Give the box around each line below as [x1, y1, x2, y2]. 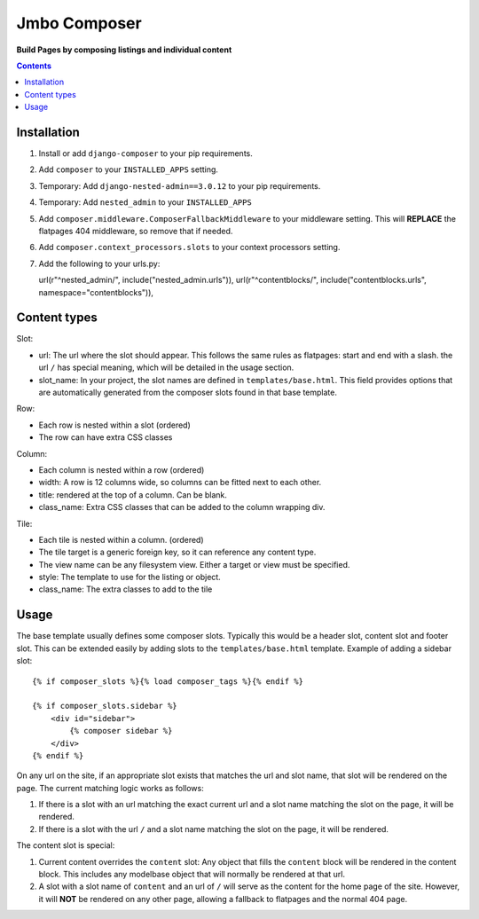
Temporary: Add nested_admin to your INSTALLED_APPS [38, 197, 252, 208]
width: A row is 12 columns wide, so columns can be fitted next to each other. [38, 477, 322, 488]
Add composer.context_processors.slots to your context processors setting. [38, 242, 341, 253]
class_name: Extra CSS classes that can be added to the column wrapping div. [38, 502, 326, 513]
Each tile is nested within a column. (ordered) [38, 534, 204, 545]
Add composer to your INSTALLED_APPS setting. [38, 164, 219, 175]
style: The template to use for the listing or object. [38, 572, 221, 583]
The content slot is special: [16, 840, 115, 851]
